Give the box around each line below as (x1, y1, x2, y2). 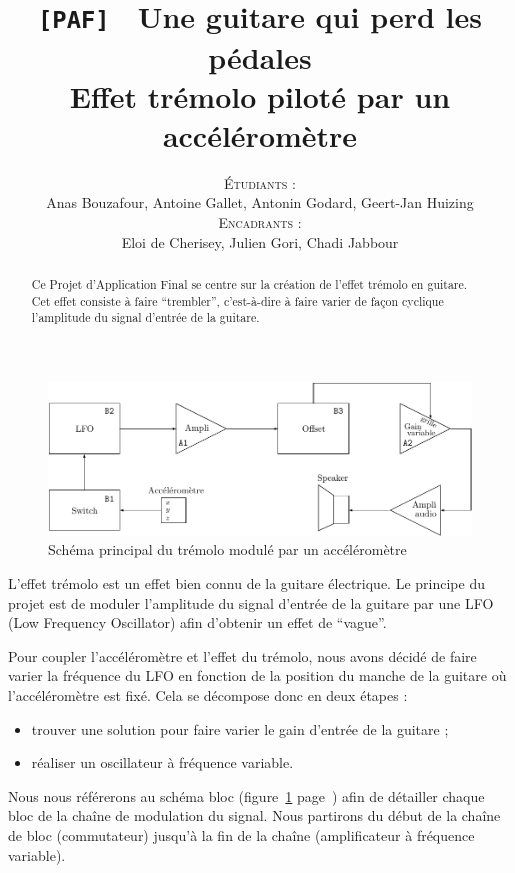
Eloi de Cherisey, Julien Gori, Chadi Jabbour (121, 231, 399, 252)
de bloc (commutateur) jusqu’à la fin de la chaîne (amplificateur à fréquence (8, 824, 475, 845)
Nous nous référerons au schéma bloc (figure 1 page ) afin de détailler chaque (8, 785, 485, 806)
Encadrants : (218, 212, 302, 232)
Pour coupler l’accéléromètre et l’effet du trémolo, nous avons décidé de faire (8, 645, 477, 666)
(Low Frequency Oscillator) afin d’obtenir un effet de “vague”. (8, 612, 387, 633)
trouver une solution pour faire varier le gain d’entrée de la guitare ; (31, 718, 449, 739)
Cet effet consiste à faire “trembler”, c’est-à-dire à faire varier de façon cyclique (31, 292, 444, 309)
